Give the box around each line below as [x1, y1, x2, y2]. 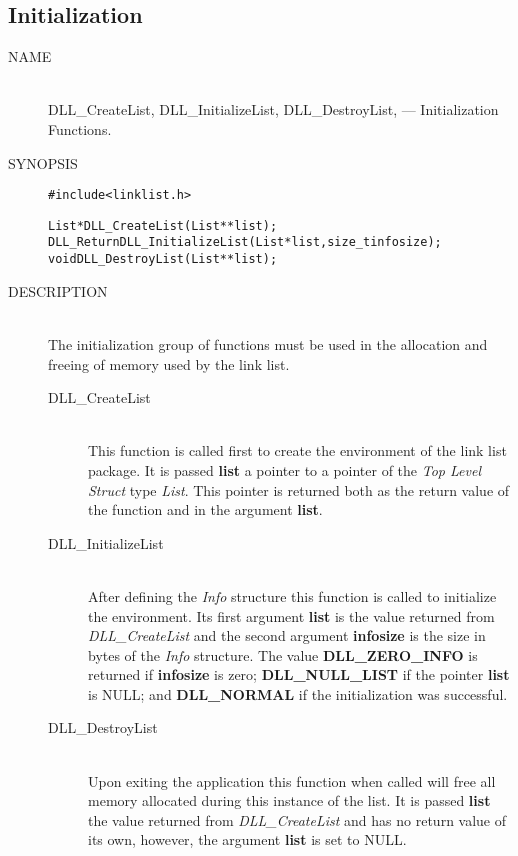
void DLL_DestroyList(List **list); [48, 252, 278, 267]
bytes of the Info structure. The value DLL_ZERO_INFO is [88, 644, 478, 665]
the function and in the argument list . [88, 499, 323, 520]
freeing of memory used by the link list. [48, 353, 290, 374]
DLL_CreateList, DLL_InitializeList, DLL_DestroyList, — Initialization [48, 99, 499, 120]
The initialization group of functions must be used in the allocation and [48, 333, 488, 354]
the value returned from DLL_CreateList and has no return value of [88, 809, 507, 830]
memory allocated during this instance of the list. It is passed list [88, 790, 491, 811]
